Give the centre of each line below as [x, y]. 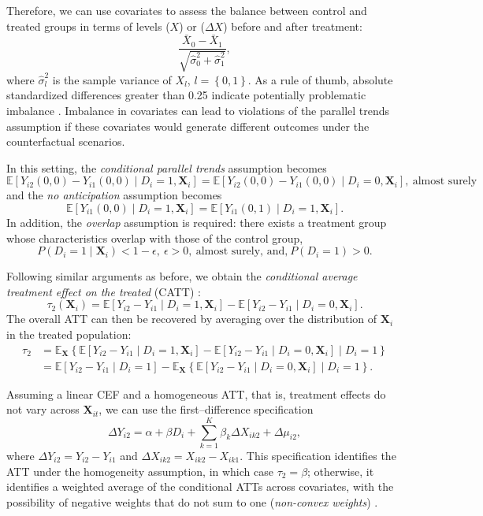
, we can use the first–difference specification [206, 409]
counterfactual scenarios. [66, 141]
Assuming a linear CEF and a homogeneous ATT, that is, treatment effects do [196, 393]
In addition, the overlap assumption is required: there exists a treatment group [197, 223]
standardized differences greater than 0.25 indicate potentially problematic [186, 95]
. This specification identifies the [318, 455]
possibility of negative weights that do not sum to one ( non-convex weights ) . [192, 501]
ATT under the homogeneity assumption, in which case [140, 471]
